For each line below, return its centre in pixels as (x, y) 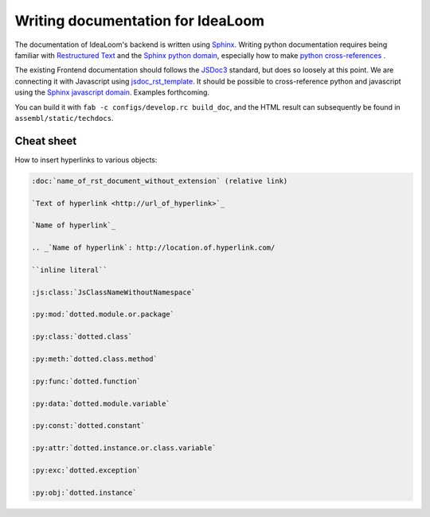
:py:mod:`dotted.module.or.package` (103, 315)
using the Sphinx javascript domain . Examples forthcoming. (112, 92)
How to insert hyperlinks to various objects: (86, 160)
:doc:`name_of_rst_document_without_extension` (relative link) (160, 181)
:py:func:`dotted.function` (86, 381)
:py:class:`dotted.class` (82, 337)
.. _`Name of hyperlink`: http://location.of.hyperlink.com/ (153, 248)
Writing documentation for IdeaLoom (140, 21)
